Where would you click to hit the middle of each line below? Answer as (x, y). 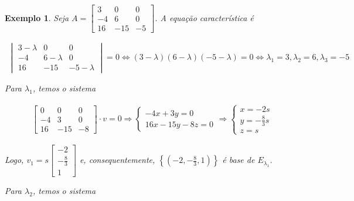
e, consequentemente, (117, 160)
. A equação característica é (204, 17)
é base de (239, 160)
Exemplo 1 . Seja (37, 17)
